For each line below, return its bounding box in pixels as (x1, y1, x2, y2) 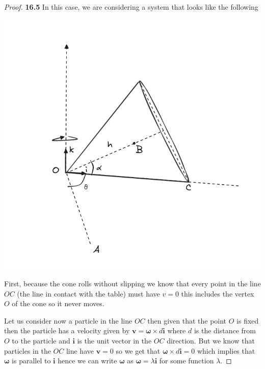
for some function (159, 355, 214, 366)
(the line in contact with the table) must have (17, 288, 160, 299)
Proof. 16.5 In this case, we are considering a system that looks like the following (4, 2, 258, 12)
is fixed (236, 315, 259, 326)
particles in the (4, 345, 51, 356)
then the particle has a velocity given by (4, 325, 130, 336)
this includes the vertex (181, 288, 254, 299)
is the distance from (194, 325, 256, 336)
